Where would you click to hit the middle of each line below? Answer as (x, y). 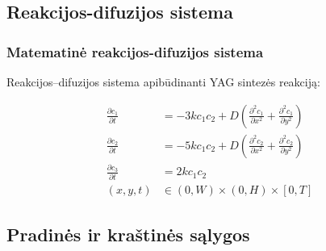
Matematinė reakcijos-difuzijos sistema (135, 51)
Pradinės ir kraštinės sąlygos (128, 234)
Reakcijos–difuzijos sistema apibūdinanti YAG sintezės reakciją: (163, 82)
